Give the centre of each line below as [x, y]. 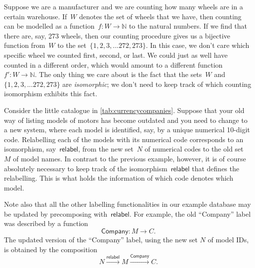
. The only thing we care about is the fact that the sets [118, 74]
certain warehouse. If [36, 16]
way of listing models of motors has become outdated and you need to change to [126, 120]
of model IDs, [228, 240]
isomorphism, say [30, 149]
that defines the [215, 168]
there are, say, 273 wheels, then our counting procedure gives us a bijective [117, 35]
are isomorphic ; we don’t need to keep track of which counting [157, 84]
